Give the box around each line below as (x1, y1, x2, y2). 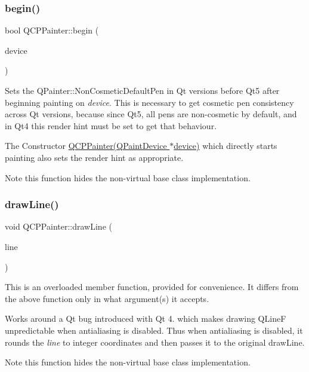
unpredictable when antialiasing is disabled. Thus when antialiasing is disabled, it (5, 324, 303, 336)
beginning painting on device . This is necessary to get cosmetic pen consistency (5, 96, 294, 108)
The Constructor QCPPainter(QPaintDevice (5, 139, 167, 152)
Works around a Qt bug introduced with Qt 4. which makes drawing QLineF (5, 312, 286, 325)
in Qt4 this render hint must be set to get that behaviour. (5, 119, 217, 132)
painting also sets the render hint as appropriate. (5, 151, 184, 163)
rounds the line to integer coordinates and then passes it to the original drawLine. (5, 336, 305, 348)
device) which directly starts (174, 139, 277, 152)
